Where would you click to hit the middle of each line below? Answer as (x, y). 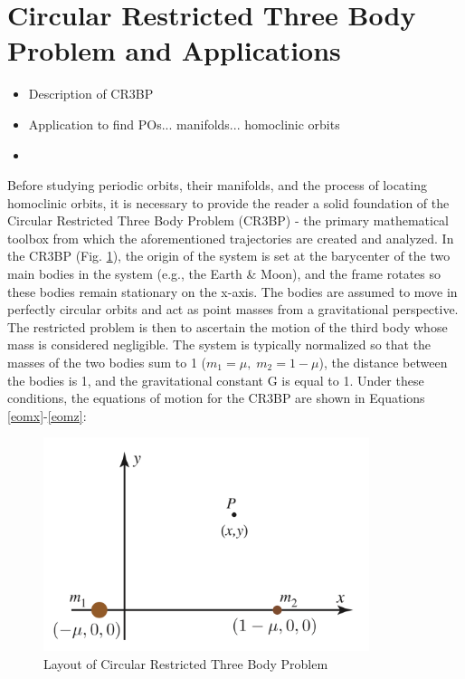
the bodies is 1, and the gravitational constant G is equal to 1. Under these (216, 380)
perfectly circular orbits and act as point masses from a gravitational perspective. (233, 309)
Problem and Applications (174, 50)
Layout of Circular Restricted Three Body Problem (186, 663)
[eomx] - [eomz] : (47, 415)
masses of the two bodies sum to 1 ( (107, 363)
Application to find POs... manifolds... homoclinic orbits (184, 124)
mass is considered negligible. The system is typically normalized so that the (219, 344)
